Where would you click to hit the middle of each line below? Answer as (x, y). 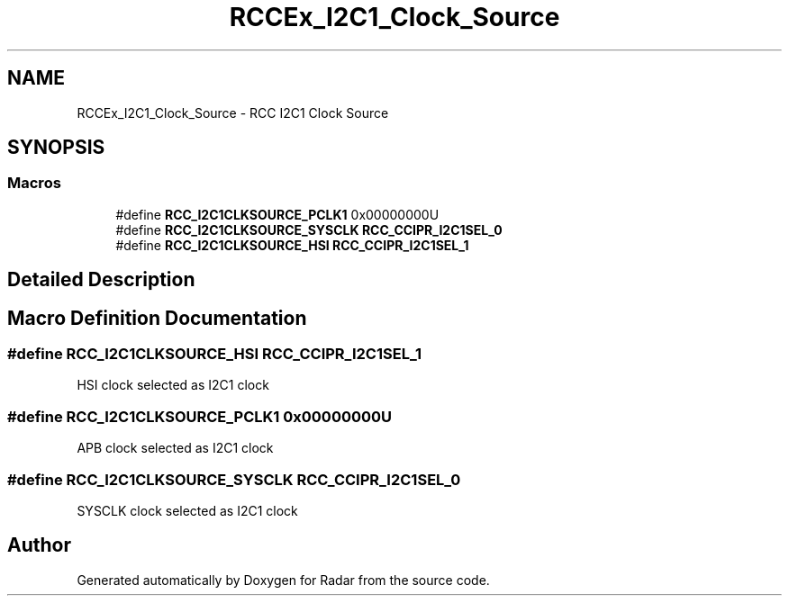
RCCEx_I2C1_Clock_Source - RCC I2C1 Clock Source (233, 112)
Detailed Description (101, 280)
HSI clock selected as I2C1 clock (173, 385)
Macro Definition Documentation (157, 318)
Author (39, 545)
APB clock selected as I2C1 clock (175, 448)
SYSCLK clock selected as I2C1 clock (187, 510)
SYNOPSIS (56, 148)
